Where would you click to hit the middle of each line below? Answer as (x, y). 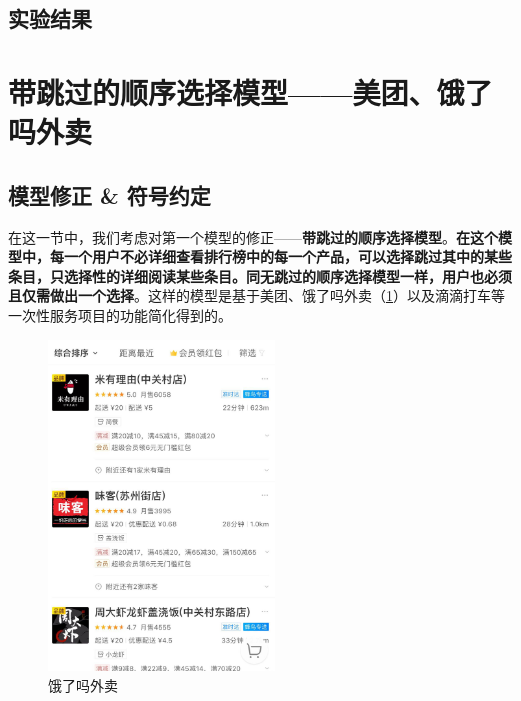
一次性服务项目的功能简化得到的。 (120, 314)
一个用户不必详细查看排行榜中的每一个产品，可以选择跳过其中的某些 (287, 256)
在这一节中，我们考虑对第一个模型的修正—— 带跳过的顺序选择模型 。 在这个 (253, 236)
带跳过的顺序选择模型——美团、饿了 (250, 91)
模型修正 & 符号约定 (109, 194)
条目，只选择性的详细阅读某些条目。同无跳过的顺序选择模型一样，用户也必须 (260, 275)
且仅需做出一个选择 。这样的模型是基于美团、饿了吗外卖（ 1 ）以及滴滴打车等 (256, 295)
